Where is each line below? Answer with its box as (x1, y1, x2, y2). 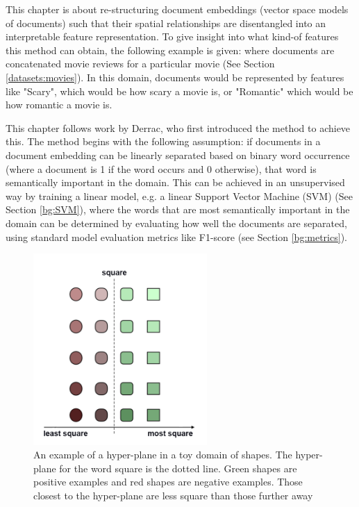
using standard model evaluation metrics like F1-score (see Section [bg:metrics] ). (6, 229, 347, 244)
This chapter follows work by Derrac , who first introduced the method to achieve (6, 120, 351, 135)
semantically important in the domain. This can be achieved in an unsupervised (6, 175, 345, 190)
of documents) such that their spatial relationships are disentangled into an (6, 15, 326, 30)
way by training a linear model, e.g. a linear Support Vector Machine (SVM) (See (6, 188, 353, 203)
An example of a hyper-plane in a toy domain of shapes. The (33, 447, 292, 462)
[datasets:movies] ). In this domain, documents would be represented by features (6, 69, 344, 84)
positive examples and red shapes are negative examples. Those (33, 474, 303, 489)
